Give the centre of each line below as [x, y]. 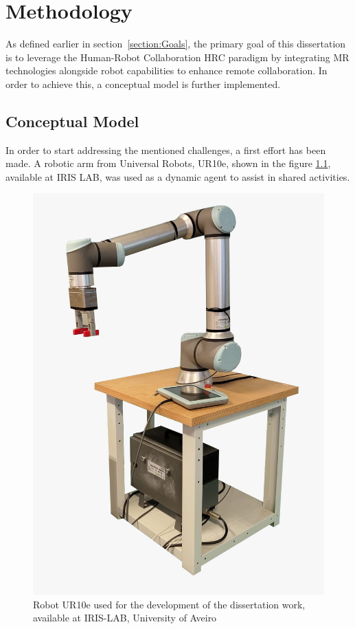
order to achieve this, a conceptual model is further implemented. [143, 84]
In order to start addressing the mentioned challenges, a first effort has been [166, 150]
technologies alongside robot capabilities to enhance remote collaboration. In [167, 70]
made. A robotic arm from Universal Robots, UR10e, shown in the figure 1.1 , [168, 163]
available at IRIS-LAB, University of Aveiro [125, 618]
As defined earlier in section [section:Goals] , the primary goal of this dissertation [176, 44]
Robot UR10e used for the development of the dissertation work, [169, 604]
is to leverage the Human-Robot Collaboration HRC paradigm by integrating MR [177, 57]
